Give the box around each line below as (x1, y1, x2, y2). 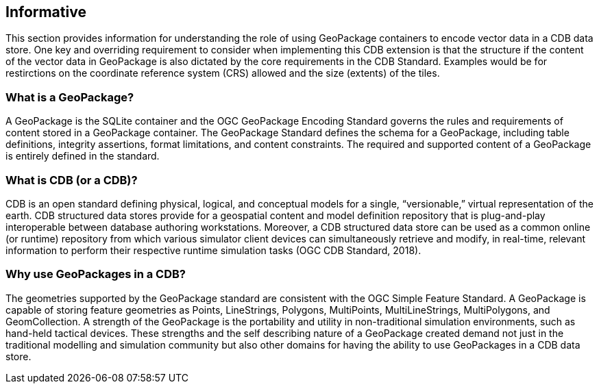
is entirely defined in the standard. (5, 150, 160, 162)
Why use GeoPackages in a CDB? (5, 267, 186, 281)
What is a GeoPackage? (5, 90, 134, 104)
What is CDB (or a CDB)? (5, 173, 138, 187)
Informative (5, 3, 86, 21)
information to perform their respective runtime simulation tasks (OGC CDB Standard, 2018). (5, 244, 421, 256)
